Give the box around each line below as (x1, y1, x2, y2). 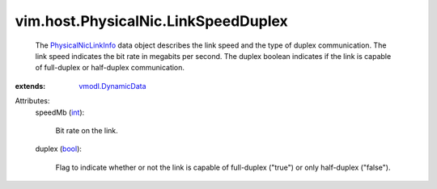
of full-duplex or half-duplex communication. (35, 63, 185, 73)
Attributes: (15, 96, 50, 106)
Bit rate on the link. (55, 125, 119, 135)
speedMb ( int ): (35, 107, 85, 117)
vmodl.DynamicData (78, 81, 146, 90)
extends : (15, 81, 46, 90)
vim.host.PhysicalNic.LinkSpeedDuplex (15, 12, 289, 30)
